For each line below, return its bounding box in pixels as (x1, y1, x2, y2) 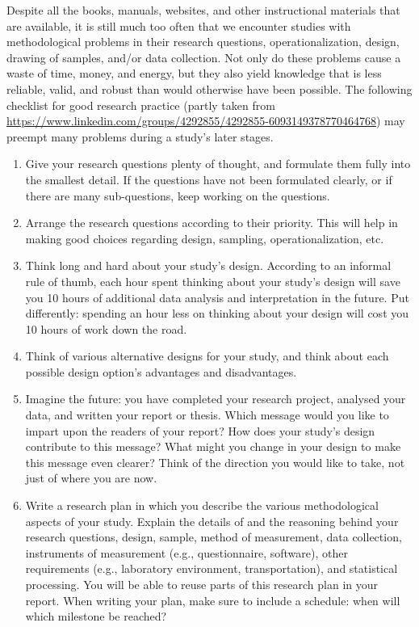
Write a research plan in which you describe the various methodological (25, 497, 379, 514)
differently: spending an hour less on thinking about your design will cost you (25, 305, 409, 322)
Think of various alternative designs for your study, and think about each (25, 347, 389, 364)
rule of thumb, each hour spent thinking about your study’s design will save (25, 272, 400, 289)
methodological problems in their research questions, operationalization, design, (6, 33, 400, 50)
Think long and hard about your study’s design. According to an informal (25, 257, 392, 274)
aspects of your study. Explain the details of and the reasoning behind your (25, 512, 399, 529)
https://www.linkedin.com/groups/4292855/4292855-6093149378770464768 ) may (6, 112, 405, 129)
